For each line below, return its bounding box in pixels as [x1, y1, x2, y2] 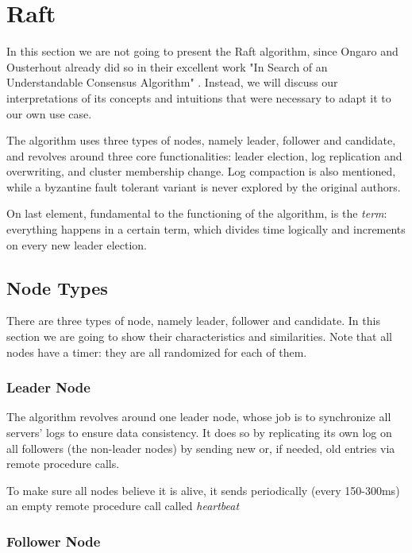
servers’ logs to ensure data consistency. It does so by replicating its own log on [6, 424, 392, 441]
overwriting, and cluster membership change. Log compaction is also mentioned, [6, 163, 396, 180]
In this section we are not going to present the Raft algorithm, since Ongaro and [6, 43, 399, 60]
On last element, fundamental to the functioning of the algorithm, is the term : [6, 205, 387, 222]
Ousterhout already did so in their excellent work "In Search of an [6, 58, 328, 75]
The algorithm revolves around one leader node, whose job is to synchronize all [6, 408, 391, 425]
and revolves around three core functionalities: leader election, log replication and [6, 147, 402, 164]
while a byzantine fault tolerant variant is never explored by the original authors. [6, 178, 401, 195]
